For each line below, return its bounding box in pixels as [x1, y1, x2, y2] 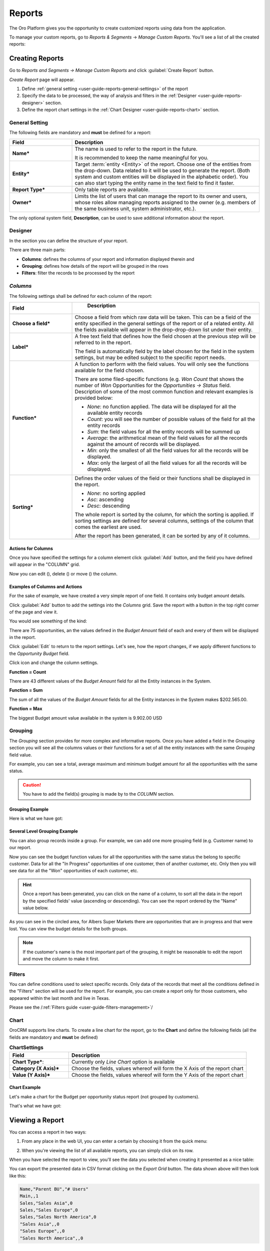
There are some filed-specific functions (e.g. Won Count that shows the [74, 375, 244, 382]
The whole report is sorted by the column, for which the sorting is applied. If [74, 511, 254, 518]
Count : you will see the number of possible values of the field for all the [87, 415, 255, 422]
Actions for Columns [9, 545, 53, 551]
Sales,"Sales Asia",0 [19, 1200, 73, 1206]
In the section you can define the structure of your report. [9, 238, 128, 244]
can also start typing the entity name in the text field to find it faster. [74, 179, 234, 186]
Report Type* [12, 186, 45, 193]
